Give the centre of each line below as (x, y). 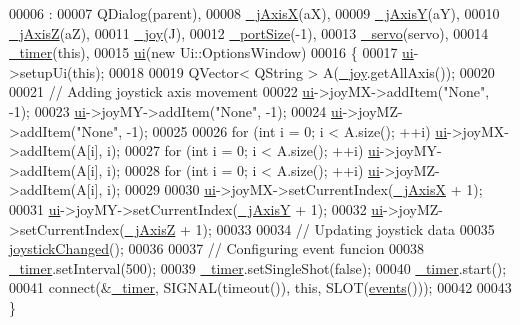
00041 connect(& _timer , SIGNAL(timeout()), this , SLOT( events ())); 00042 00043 (260, 287)
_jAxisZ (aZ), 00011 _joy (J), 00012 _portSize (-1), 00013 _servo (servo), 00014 (249, 32)
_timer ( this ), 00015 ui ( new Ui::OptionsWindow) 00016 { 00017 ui (211, 52)
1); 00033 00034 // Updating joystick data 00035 (345, 228)
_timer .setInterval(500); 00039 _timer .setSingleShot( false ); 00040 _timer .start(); (258, 267)
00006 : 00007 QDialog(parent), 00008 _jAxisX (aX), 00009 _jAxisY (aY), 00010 (254, 13)
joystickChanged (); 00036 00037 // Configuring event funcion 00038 (217, 248)
